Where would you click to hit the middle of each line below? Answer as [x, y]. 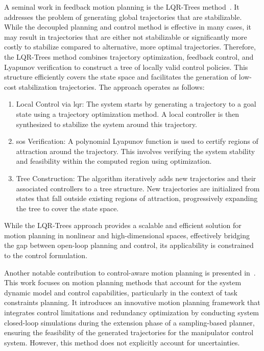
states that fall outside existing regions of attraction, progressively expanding [137, 198]
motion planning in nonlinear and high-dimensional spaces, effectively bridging [127, 235]
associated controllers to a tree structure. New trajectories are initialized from [138, 188]
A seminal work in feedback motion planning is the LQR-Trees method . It [122, 7]
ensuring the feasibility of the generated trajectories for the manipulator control [129, 332]
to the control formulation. [46, 255]
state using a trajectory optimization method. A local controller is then [128, 114]
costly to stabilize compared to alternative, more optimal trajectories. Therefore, [130, 47]
